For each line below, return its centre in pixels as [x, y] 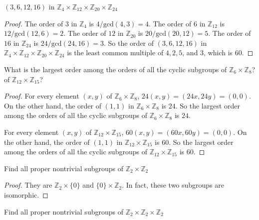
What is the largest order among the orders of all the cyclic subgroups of [116, 69]
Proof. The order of [34, 23]
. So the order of [129, 43]
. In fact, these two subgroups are [173, 185]
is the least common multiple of [115, 53]
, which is [218, 53]
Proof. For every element [42, 96]
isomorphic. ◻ [26, 194]
